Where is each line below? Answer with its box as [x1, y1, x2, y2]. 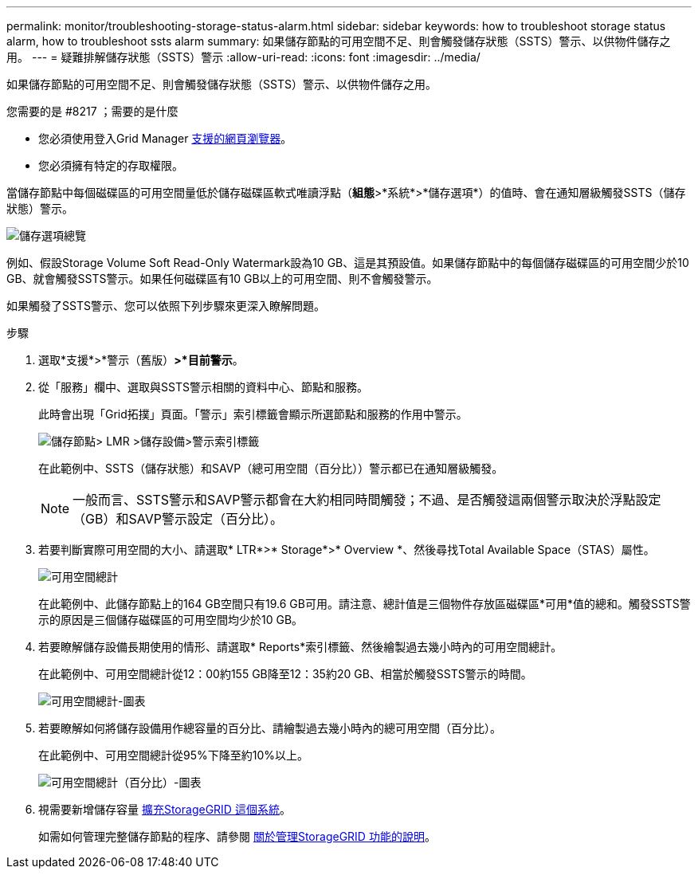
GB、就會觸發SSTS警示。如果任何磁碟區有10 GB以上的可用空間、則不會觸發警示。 [6, 272, 438, 285]
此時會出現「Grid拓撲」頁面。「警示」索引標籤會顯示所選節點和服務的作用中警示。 [38, 407, 468, 421]
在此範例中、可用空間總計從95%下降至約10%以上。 [38, 748, 309, 762]
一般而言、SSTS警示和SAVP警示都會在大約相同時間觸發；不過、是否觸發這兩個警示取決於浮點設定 [73, 492, 661, 508]
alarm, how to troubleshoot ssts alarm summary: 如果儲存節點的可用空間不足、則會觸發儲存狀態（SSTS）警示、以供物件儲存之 [6, 34, 671, 48]
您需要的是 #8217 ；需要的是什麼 [6, 104, 178, 118]
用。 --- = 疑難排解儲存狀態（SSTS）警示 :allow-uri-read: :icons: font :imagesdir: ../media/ [6, 50, 480, 64]
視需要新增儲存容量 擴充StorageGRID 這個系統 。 [38, 802, 291, 816]
